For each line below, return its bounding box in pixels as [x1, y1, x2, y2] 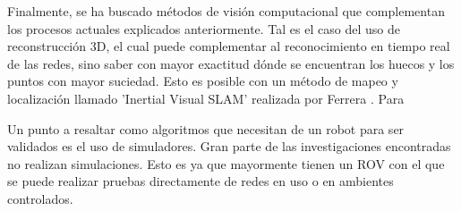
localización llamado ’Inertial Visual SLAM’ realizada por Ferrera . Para [7, 89, 405, 107]
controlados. [7, 189, 73, 207]
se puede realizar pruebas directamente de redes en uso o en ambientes [7, 172, 394, 190]
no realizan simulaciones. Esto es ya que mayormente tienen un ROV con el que [7, 154, 445, 173]
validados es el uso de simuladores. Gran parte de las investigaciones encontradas [7, 137, 451, 156]
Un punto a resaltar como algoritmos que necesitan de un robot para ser [7, 119, 405, 138]
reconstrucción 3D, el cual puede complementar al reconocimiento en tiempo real [7, 37, 450, 55]
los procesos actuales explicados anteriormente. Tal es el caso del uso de [7, 19, 400, 38]
